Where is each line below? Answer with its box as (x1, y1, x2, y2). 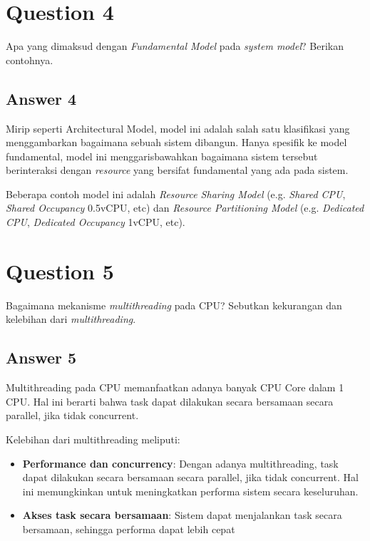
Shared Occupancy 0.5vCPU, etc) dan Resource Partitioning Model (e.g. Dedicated (6, 200, 364, 215)
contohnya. (6, 52, 53, 67)
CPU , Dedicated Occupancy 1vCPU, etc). (6, 215, 185, 230)
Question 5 (6, 256, 114, 285)
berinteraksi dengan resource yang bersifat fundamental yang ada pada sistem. (6, 163, 349, 177)
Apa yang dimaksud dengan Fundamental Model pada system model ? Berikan (6, 38, 344, 53)
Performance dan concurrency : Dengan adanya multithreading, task (22, 455, 339, 470)
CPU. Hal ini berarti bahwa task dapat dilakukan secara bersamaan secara (6, 393, 334, 408)
